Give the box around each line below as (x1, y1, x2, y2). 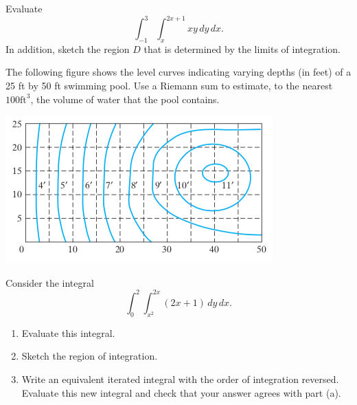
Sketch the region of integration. (21, 349, 158, 363)
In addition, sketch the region (5, 41, 130, 56)
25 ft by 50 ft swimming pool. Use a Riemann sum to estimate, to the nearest (5, 78, 333, 93)
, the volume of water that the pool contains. (30, 91, 220, 106)
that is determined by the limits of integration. (143, 41, 341, 56)
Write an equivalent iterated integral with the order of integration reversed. (21, 371, 339, 386)
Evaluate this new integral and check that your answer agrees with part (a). (21, 385, 341, 399)
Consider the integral (5, 275, 94, 289)
